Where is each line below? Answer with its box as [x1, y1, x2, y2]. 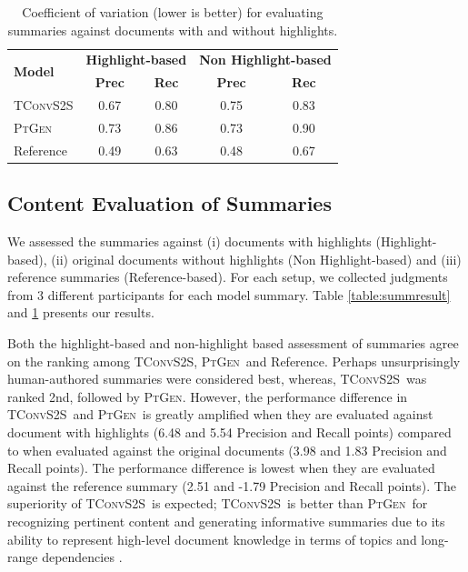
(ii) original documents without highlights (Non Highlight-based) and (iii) [51, 249, 462, 268]
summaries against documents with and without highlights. [7, 20, 338, 39]
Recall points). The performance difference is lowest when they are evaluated [7, 458, 435, 477]
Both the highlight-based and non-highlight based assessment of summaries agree [7, 334, 459, 353]
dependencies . [42, 547, 123, 567]
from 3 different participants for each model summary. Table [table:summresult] [7, 285, 451, 304]
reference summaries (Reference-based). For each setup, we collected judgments [7, 267, 448, 286]
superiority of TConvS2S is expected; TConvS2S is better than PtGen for [7, 494, 428, 513]
